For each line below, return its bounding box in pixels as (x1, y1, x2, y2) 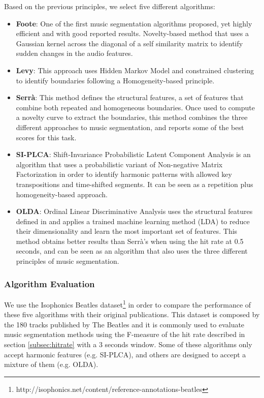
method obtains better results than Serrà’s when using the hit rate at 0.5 (16, 235, 244, 246)
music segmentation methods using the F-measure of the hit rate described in (4, 329, 245, 340)
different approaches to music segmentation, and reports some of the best (16, 121, 244, 132)
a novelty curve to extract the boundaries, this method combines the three (16, 112, 248, 123)
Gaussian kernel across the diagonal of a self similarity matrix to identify (16, 38, 243, 48)
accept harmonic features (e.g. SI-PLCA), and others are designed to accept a (4, 349, 246, 359)
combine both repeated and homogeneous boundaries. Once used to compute (16, 102, 255, 112)
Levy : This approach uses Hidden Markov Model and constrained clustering (16, 65, 254, 75)
